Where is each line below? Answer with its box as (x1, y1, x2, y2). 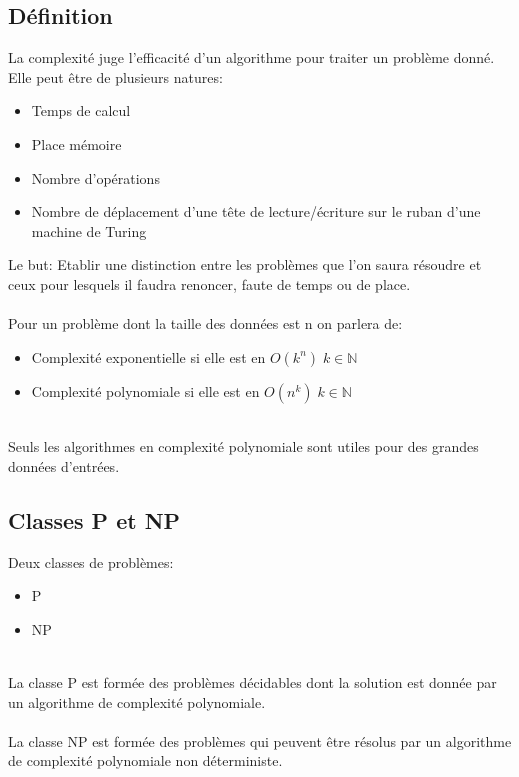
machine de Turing (31, 220, 147, 241)
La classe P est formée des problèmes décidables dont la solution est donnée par (8, 672, 497, 693)
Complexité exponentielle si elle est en (31, 346, 266, 367)
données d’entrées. (8, 455, 120, 476)
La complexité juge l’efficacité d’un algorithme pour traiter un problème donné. (8, 47, 495, 68)
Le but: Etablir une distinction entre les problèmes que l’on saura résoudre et (8, 254, 482, 275)
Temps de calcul (31, 100, 131, 121)
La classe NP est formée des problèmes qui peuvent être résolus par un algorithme (8, 730, 512, 751)
